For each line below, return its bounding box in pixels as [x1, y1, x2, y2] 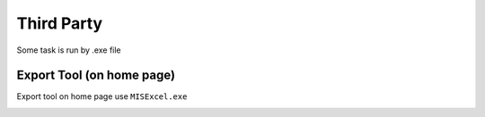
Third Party [16, 13, 103, 33]
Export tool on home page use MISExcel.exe [16, 91, 188, 102]
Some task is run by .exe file [16, 45, 121, 55]
